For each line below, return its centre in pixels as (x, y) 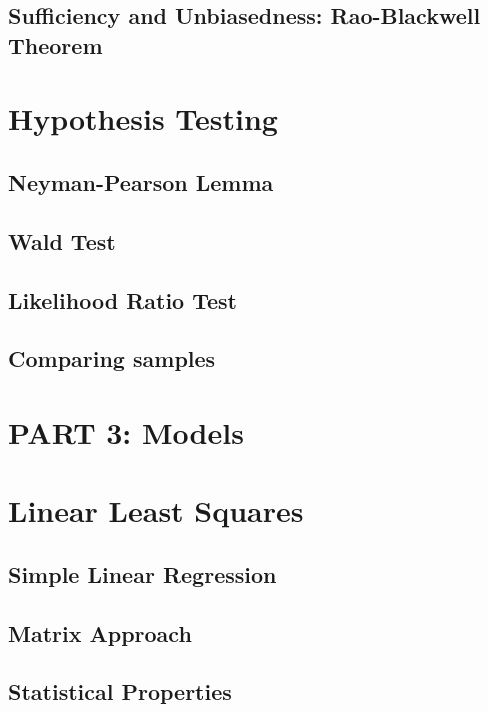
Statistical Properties (120, 691)
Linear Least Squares (156, 510)
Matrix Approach (100, 632)
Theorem (55, 44)
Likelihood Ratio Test (122, 299)
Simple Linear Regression (142, 573)
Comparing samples (112, 358)
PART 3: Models (126, 431)
